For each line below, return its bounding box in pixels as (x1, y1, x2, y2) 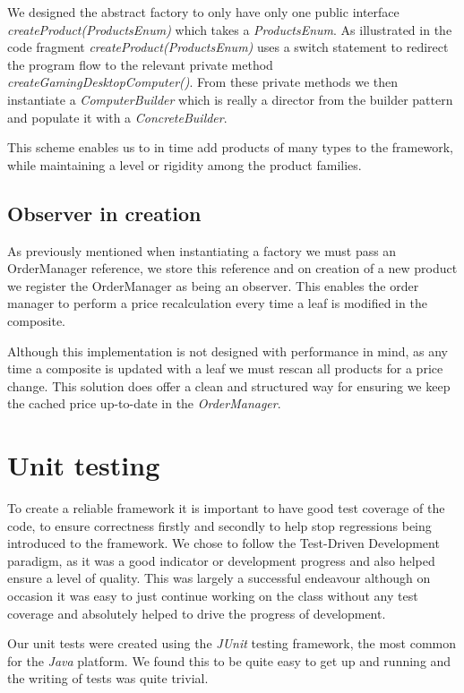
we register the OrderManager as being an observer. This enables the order (7, 276, 419, 295)
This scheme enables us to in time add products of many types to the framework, (7, 138, 453, 157)
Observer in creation (7, 199, 202, 227)
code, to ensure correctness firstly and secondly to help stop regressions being (7, 516, 432, 535)
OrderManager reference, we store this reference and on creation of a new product (7, 259, 458, 278)
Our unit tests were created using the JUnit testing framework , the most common (7, 634, 457, 653)
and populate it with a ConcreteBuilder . (7, 107, 228, 126)
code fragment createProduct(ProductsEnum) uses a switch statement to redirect (7, 38, 449, 56)
